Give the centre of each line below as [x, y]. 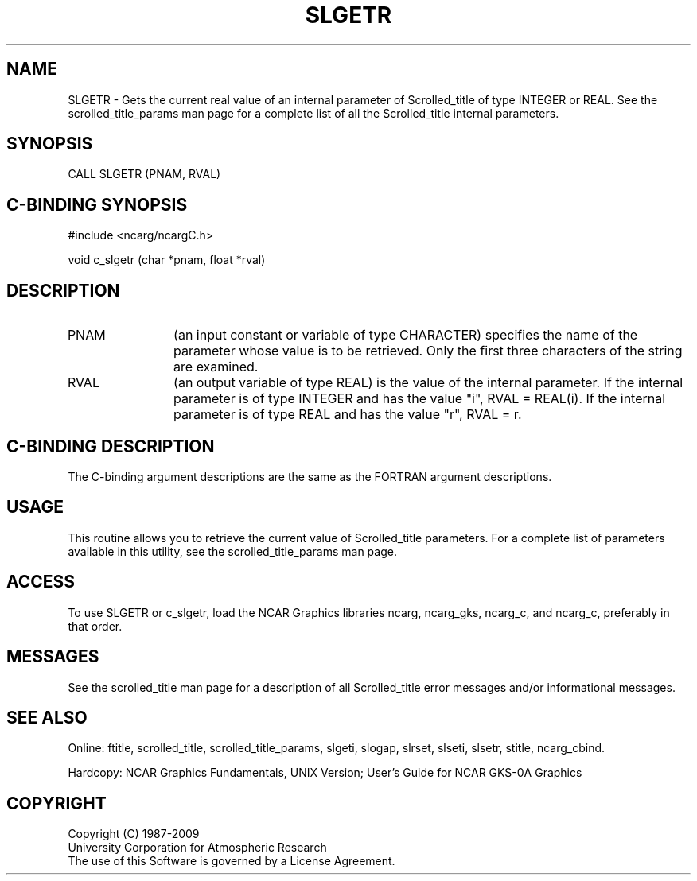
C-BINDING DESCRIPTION [111, 446]
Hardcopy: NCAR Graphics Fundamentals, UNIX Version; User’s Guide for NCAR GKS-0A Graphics [325, 773]
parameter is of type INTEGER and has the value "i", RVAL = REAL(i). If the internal [420, 399]
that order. [95, 626]
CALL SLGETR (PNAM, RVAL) [144, 174]
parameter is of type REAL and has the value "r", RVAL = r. [348, 415]
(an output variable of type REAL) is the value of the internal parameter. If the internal [428, 383]
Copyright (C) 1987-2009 [134, 834]
